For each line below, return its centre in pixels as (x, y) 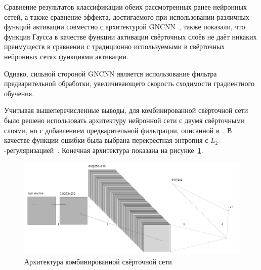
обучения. (19, 93)
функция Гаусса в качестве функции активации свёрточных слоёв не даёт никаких (130, 36)
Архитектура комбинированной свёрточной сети (98, 261)
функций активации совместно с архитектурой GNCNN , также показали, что (125, 27)
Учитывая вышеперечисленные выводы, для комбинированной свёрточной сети (126, 110)
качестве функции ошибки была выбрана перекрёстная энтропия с (106, 140)
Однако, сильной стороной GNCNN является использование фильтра (111, 73)
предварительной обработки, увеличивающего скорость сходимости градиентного (129, 83)
